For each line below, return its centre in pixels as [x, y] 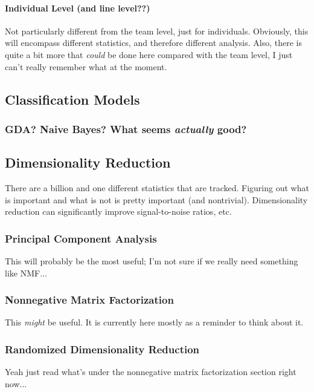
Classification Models [72, 99]
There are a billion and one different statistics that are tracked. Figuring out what [157, 188]
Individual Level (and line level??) [78, 8]
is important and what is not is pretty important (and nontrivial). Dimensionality [156, 199]
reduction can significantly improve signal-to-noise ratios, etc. [118, 211]
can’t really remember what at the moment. [86, 66]
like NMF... [26, 273]
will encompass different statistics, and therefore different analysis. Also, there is [154, 43]
